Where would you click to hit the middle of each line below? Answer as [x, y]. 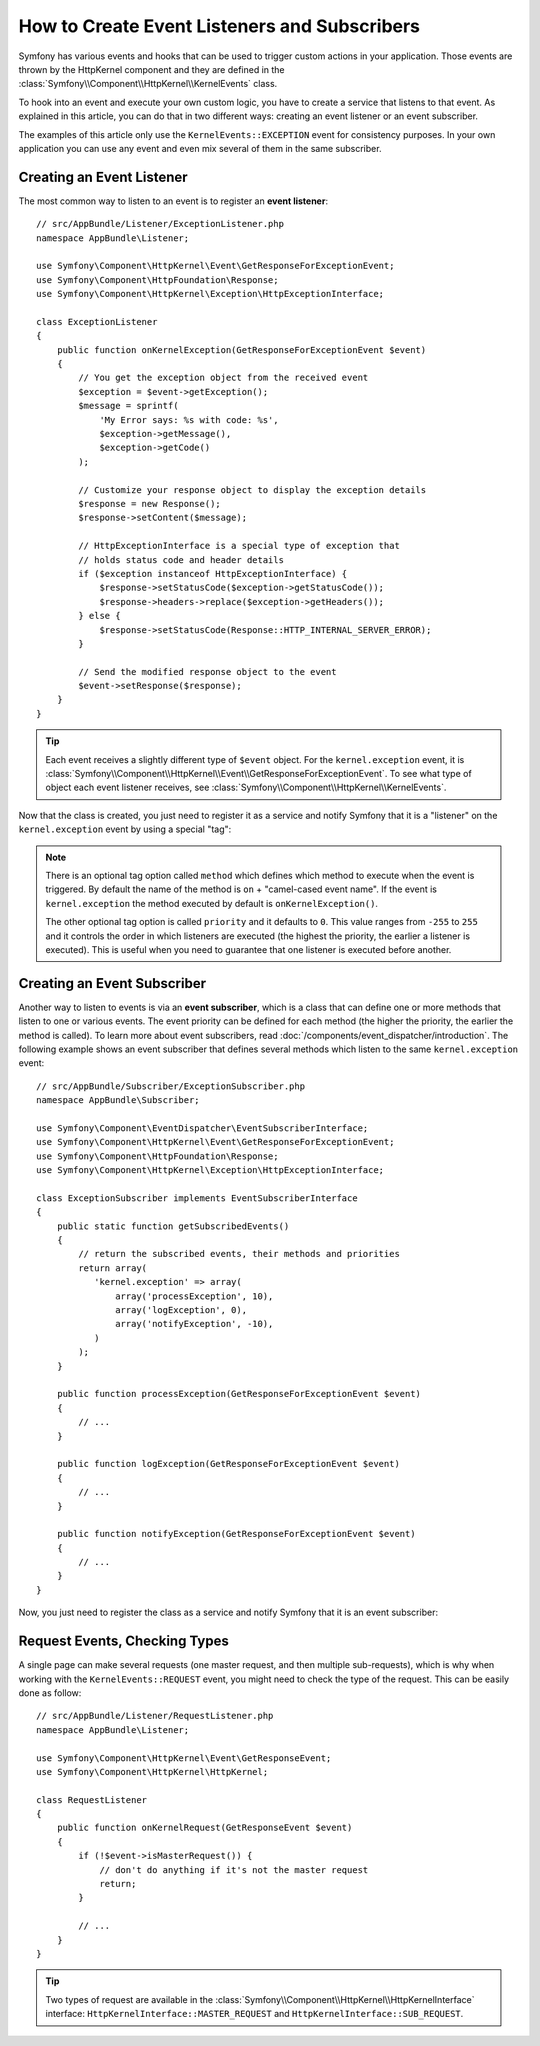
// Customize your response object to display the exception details [252, 489]
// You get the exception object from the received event [223, 378]
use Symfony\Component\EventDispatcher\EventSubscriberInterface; [202, 1128]
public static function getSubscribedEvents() [173, 1226]
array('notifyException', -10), [194, 1324]
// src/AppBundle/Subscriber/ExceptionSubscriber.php [170, 1086]
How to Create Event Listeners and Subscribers [219, 26]
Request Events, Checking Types [123, 1641]
